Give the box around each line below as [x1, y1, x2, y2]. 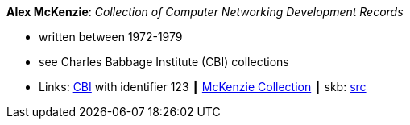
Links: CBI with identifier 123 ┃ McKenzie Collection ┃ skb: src [39, 80, 367, 94]
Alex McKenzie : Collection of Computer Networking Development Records [6, 5, 404, 19]
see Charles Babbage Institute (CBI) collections [39, 55, 289, 69]
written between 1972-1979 [39, 30, 183, 44]
